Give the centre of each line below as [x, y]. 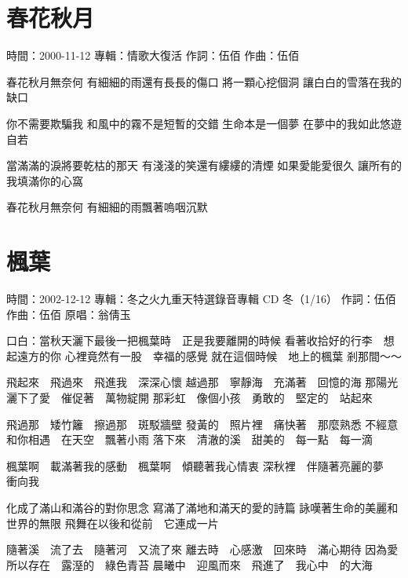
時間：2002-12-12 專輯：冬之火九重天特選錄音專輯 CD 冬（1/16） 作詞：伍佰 [201, 298]
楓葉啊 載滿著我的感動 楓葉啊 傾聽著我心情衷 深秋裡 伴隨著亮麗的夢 [195, 465]
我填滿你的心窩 [45, 180]
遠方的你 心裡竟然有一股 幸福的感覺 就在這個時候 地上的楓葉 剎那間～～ [209, 355]
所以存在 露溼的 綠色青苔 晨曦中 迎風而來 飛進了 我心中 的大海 [189, 564]
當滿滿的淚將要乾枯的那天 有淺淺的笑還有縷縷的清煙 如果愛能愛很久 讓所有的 [204, 165]
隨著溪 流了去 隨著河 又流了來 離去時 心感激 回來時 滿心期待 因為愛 [202, 549]
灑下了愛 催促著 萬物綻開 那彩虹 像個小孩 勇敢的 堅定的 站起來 [189, 397]
